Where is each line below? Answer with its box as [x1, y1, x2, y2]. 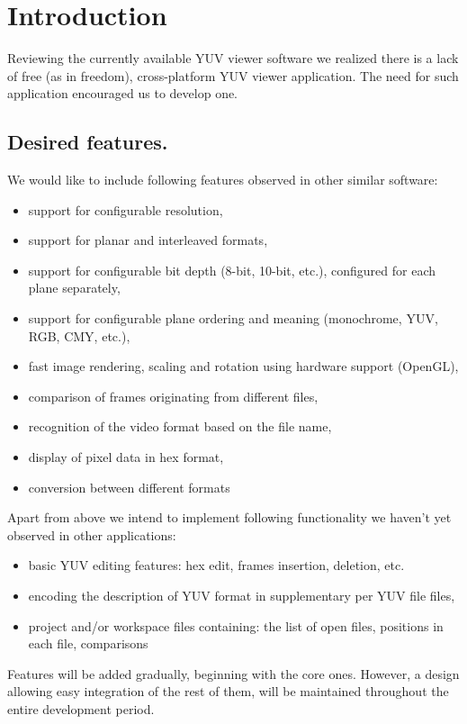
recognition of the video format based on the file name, [28, 417, 332, 436]
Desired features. [7, 128, 168, 156]
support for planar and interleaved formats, [28, 231, 268, 249]
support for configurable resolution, [28, 200, 223, 219]
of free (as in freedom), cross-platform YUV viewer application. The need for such [7, 66, 459, 85]
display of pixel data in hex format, [28, 448, 224, 466]
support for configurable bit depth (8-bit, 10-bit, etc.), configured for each [28, 260, 436, 279]
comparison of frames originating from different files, [28, 386, 319, 405]
